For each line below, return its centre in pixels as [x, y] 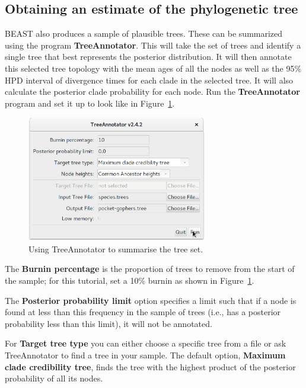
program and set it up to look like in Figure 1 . [90, 103]
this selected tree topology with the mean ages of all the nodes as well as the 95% [153, 68]
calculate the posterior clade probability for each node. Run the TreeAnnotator [152, 92]
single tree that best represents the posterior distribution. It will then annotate [148, 57]
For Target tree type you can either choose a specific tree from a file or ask [146, 343]
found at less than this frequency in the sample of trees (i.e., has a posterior [143, 312]
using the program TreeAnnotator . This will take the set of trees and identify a [153, 45]
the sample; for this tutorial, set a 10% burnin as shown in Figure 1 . [130, 280]
